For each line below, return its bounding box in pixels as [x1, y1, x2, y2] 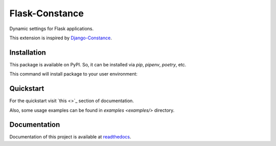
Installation [9, 48, 46, 57]
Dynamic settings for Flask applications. [9, 26, 94, 32]
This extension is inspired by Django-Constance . [9, 35, 112, 41]
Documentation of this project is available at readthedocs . [9, 134, 131, 140]
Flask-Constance [9, 8, 84, 19]
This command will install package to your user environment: [9, 71, 138, 77]
